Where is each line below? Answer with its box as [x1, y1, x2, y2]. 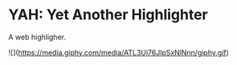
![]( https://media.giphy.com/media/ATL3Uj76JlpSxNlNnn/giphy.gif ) [8, 47, 229, 57]
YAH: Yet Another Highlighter [8, 6, 209, 24]
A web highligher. [8, 32, 67, 42]
